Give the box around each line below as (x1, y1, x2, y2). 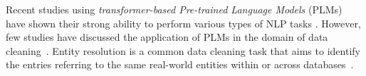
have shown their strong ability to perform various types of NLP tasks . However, (6, 15, 361, 30)
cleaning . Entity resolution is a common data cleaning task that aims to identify (6, 43, 360, 58)
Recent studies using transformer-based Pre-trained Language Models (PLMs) (6, 2, 343, 16)
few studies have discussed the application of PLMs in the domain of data (6, 30, 328, 44)
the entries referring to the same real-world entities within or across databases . (6, 57, 354, 72)
